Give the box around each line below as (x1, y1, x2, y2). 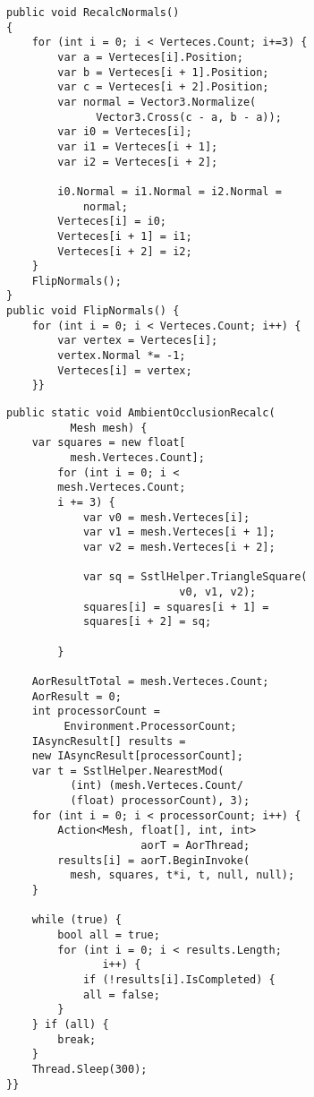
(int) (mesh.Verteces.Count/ (70, 779, 243, 793)
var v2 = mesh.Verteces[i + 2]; (82, 540, 276, 553)
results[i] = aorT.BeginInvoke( (57, 853, 250, 867)
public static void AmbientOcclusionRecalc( (6, 407, 276, 420)
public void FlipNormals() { (6, 304, 180, 318)
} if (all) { (31, 1017, 109, 1031)
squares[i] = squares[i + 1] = (82, 600, 269, 613)
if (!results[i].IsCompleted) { (82, 973, 276, 986)
